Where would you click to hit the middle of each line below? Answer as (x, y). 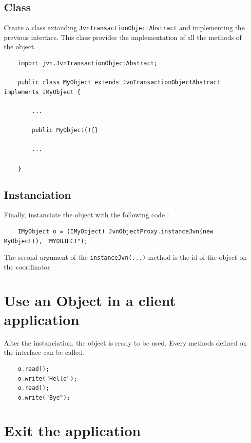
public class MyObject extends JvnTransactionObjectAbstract (119, 83)
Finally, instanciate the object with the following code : (87, 215)
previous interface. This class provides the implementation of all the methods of (123, 37)
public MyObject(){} (65, 130)
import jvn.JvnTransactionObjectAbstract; (87, 64)
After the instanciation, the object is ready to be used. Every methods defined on (125, 342)
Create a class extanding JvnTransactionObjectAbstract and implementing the (124, 28)
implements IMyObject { (42, 92)
